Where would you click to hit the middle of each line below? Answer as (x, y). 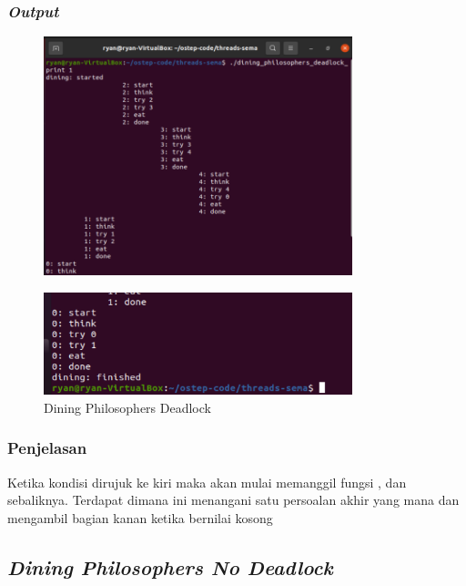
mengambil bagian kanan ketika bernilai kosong (140, 517)
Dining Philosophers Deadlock (127, 407)
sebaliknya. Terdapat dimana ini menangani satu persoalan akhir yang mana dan (233, 500)
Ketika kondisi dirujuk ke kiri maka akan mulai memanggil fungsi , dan (207, 482)
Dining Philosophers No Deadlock (170, 566)
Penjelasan (47, 448)
